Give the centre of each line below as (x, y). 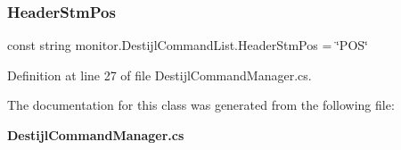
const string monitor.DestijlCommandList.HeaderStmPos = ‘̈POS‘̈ (188, 45)
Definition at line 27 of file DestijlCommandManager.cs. (160, 75)
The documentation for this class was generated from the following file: (201, 105)
